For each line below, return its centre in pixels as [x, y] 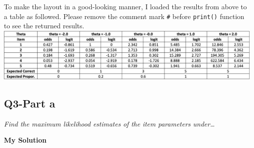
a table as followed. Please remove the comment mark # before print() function [124, 16]
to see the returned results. [44, 26]
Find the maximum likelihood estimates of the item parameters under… [109, 123]
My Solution [25, 140]
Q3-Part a [30, 103]
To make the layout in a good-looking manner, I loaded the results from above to [126, 6]
